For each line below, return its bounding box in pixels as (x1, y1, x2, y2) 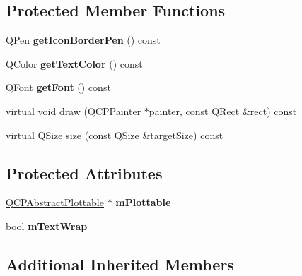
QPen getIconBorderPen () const (6, 32, 161, 47)
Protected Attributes (6, 162, 163, 184)
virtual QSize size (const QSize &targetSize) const (6, 127, 223, 142)
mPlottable (115, 195, 171, 210)
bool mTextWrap (6, 218, 88, 233)
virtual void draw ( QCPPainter (6, 103, 141, 118)
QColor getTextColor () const (6, 56, 143, 71)
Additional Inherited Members (6, 253, 234, 275)
